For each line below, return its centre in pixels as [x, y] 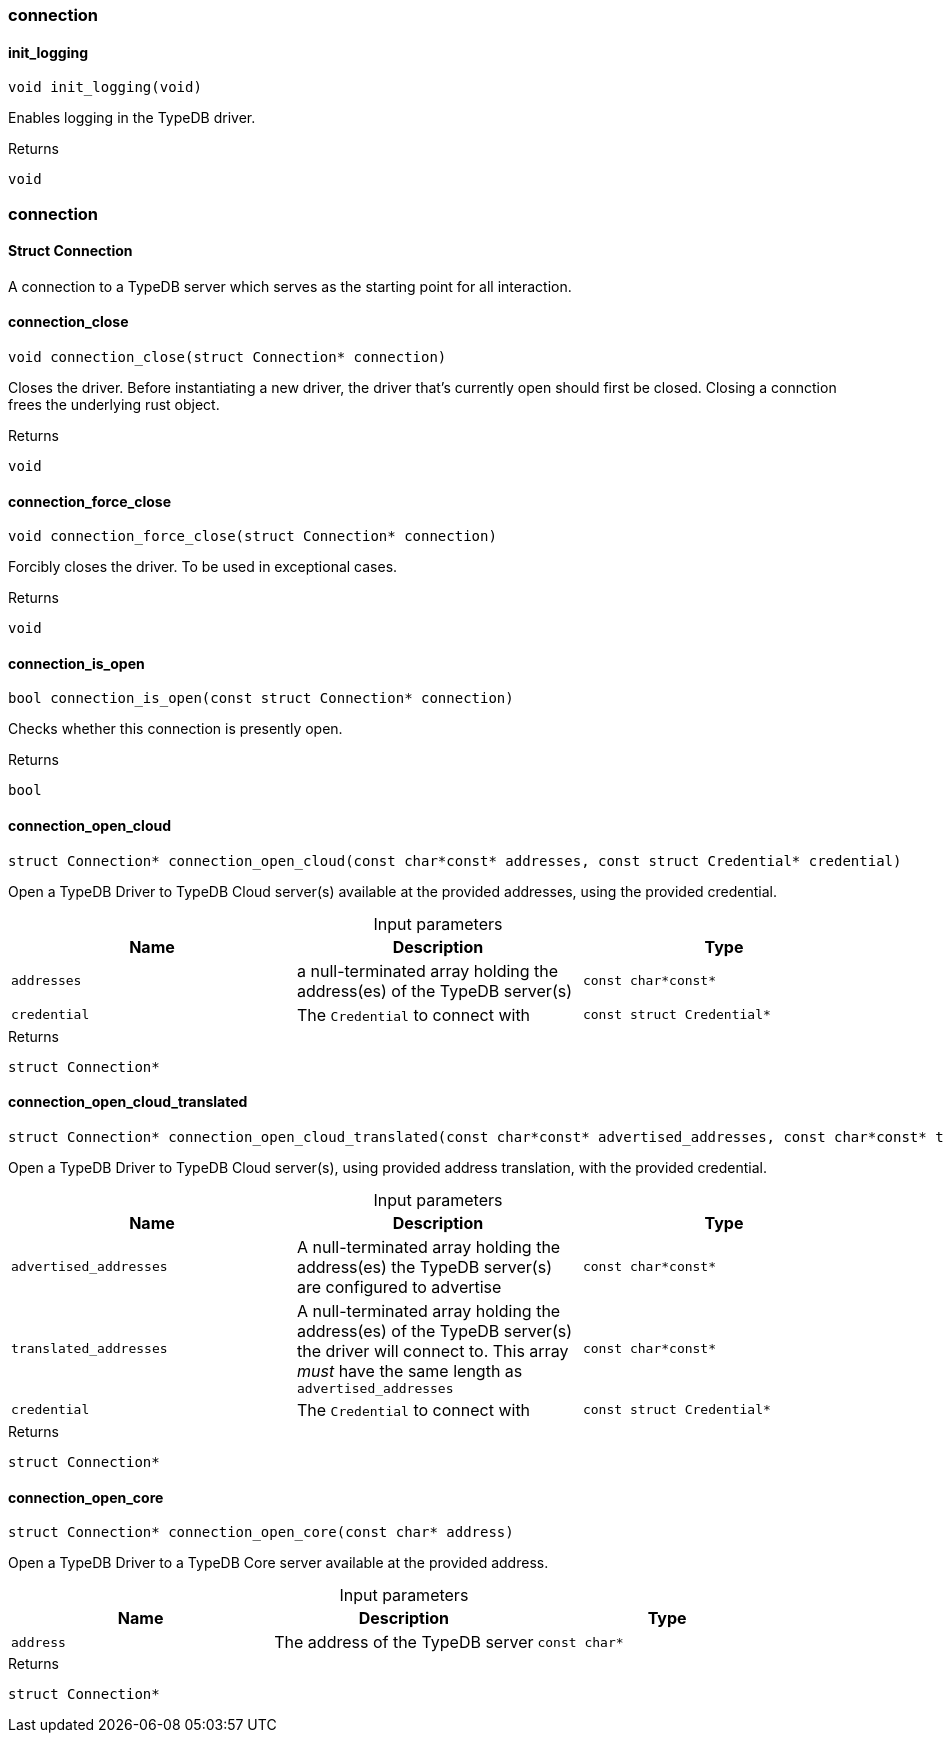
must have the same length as [409, 1370]
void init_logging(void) [105, 87]
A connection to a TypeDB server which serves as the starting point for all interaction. [290, 286]
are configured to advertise [399, 1286]
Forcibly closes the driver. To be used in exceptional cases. [203, 567]
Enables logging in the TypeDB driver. [132, 118]
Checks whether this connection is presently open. [175, 729]
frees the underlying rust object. [114, 405]
